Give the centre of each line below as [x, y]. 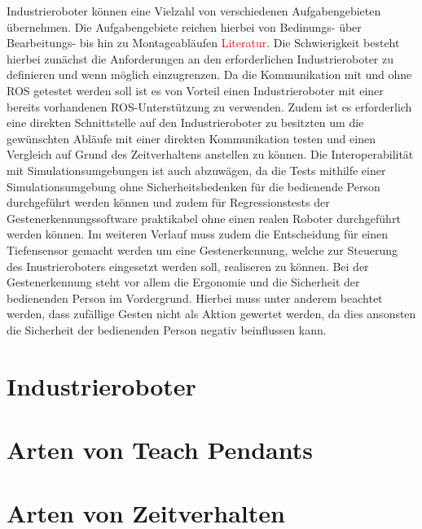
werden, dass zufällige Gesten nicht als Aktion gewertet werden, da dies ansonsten [211, 314]
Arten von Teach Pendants [160, 450]
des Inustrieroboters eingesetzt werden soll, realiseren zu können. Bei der [188, 266]
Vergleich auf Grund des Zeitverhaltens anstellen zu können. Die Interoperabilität [210, 154]
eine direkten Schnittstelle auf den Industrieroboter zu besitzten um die [185, 122]
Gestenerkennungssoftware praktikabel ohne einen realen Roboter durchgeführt [204, 218]
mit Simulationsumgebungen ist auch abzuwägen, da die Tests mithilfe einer [196, 170]
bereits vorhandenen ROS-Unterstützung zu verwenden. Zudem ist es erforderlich [209, 106]
